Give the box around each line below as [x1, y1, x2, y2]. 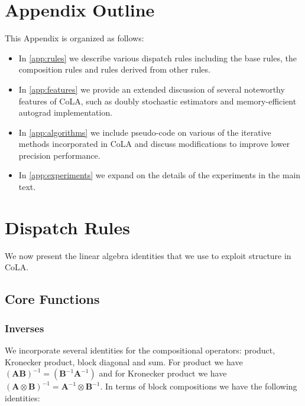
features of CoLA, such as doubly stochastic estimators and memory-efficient [18, 94, 297, 107]
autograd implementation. [18, 106, 113, 119]
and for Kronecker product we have [99, 367, 227, 379]
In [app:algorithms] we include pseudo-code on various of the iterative [18, 126, 271, 138]
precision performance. [18, 149, 100, 161]
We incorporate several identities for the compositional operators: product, [5, 343, 275, 356]
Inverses [5, 320, 44, 335]
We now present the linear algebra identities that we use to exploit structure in [5, 249, 291, 261]
